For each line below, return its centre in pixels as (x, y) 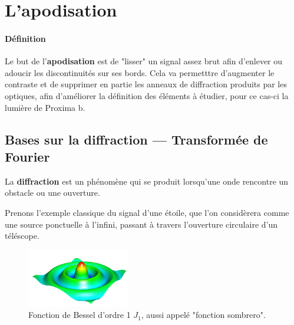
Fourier (27, 156)
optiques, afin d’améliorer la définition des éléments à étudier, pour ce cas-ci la (147, 95)
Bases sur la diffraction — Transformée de (136, 139)
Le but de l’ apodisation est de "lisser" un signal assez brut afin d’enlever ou (144, 61)
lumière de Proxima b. (45, 107)
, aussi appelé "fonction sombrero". (203, 315)
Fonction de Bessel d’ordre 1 (80, 315)
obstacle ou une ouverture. (52, 193)
